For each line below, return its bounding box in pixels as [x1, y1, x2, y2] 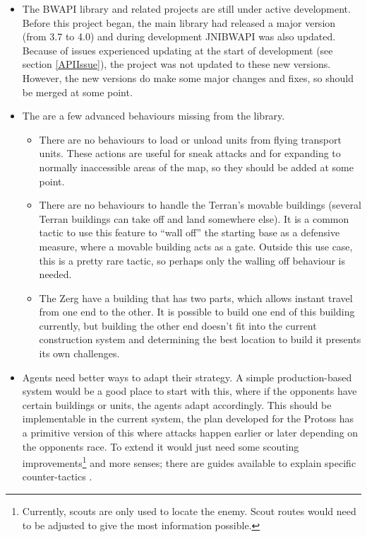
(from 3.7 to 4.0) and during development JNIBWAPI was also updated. [22, 29, 336, 44]
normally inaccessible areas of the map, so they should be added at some [39, 159, 354, 174]
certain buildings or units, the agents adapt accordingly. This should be [22, 397, 332, 412]
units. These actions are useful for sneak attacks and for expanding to [39, 146, 341, 161]
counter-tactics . [22, 469, 92, 484]
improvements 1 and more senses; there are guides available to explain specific [22, 454, 356, 470]
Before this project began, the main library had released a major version [22, 15, 336, 30]
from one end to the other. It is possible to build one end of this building [39, 304, 355, 319]
